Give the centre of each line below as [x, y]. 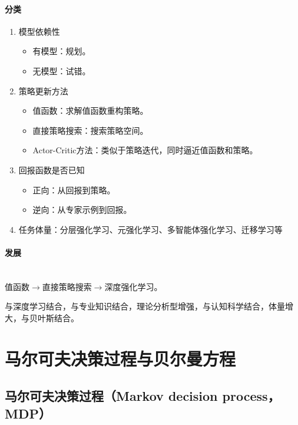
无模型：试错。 [62, 70]
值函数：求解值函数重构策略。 [90, 111]
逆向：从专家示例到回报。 [82, 210]
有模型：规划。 [62, 51]
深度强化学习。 [133, 286]
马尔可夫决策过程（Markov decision [111, 396]
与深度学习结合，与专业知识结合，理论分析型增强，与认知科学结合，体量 [145, 306]
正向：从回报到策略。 [74, 190]
